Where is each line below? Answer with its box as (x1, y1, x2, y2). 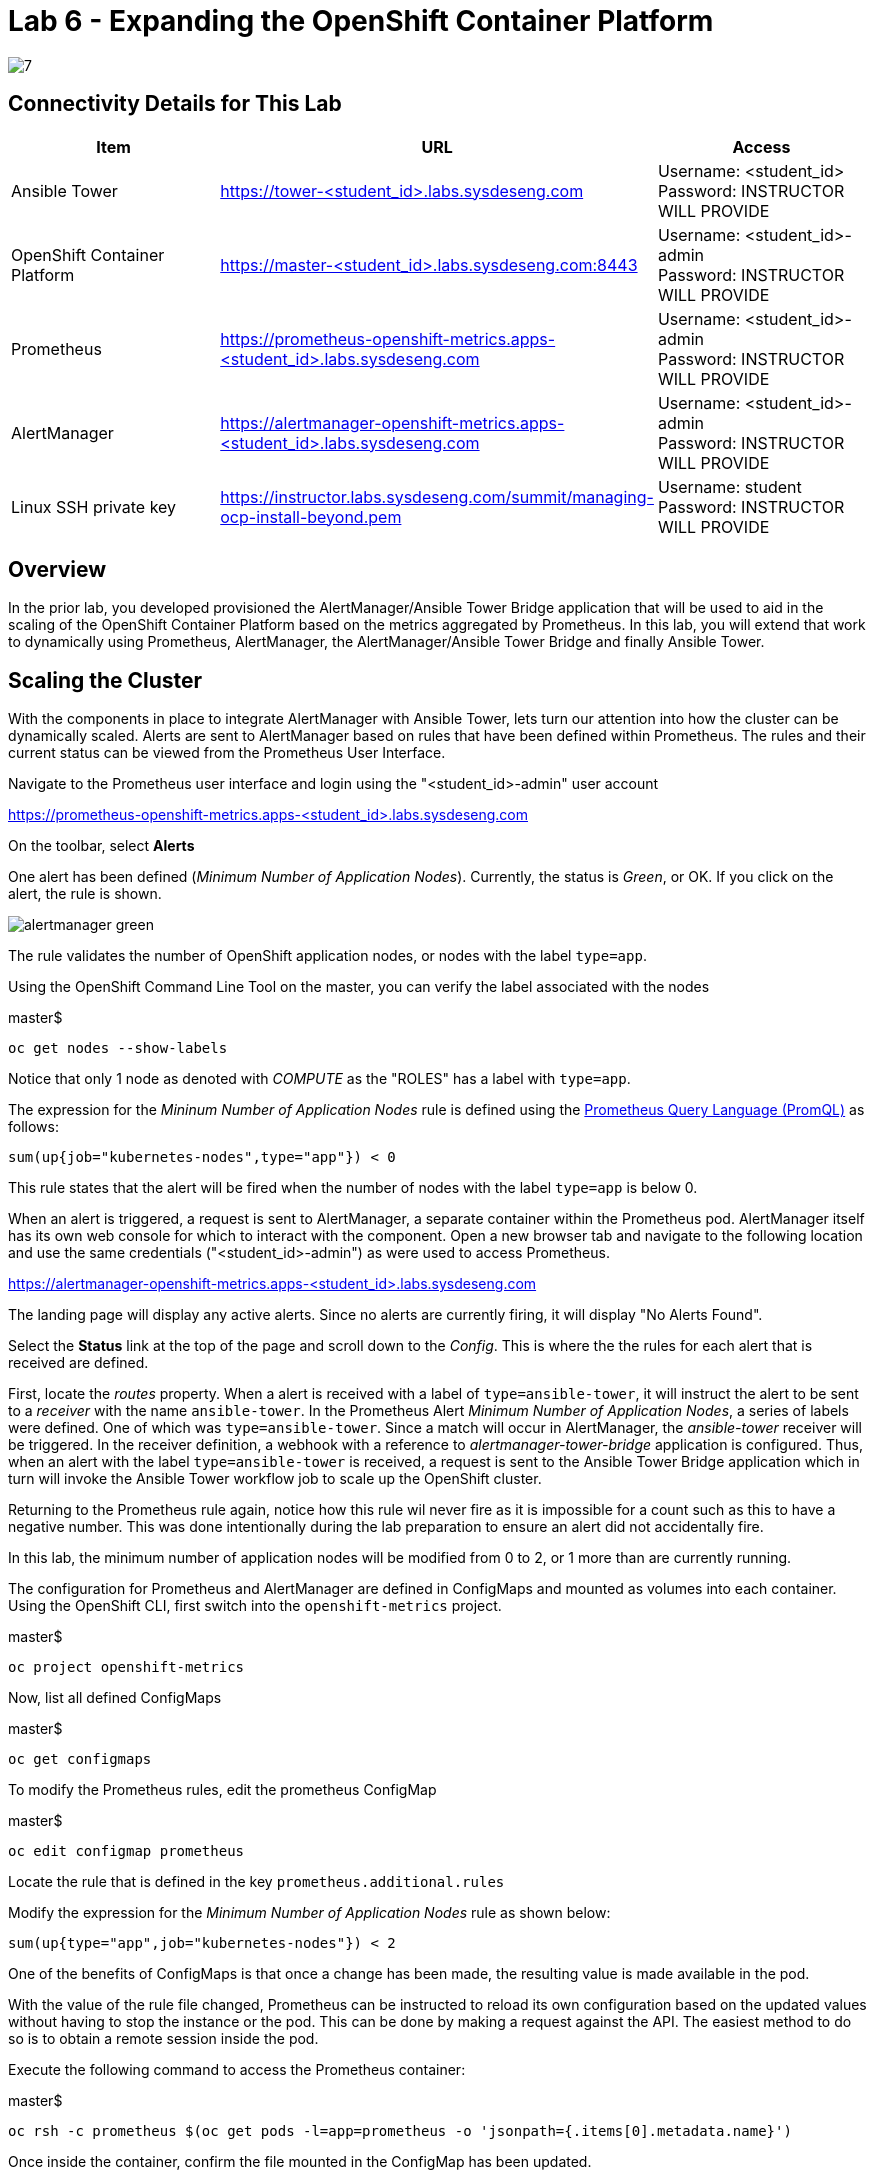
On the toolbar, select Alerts (8, 837, 195, 855)
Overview (8, 557, 107, 583)
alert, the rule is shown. (8, 885, 162, 903)
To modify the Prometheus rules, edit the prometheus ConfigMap (8, 1781, 437, 1799)
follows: (8, 1118, 59, 1136)
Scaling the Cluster (8, 667, 203, 693)
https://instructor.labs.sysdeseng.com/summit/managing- (220, 486, 654, 507)
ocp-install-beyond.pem (220, 506, 402, 527)
